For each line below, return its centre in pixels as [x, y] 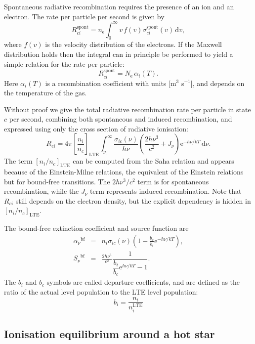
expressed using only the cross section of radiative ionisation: [96, 128]
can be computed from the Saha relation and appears [153, 161]
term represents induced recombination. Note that [166, 191]
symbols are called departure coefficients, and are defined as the [143, 282]
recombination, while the [42, 191]
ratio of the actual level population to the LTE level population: [101, 291]
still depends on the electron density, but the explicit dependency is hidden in [133, 200]
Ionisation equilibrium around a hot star [109, 334]
